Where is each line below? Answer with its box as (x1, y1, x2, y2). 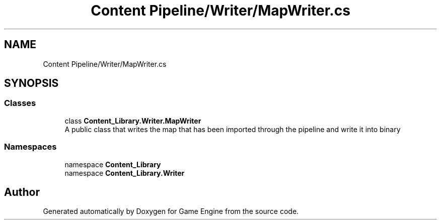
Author (4, 185, 40, 198)
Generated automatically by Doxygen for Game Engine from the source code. (43, 207, 299, 216)
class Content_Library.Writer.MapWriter (64, 116, 201, 125)
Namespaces (4, 142, 57, 152)
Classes (4, 98, 36, 108)
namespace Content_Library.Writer (64, 168, 185, 177)
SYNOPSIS (4, 77, 59, 90)
